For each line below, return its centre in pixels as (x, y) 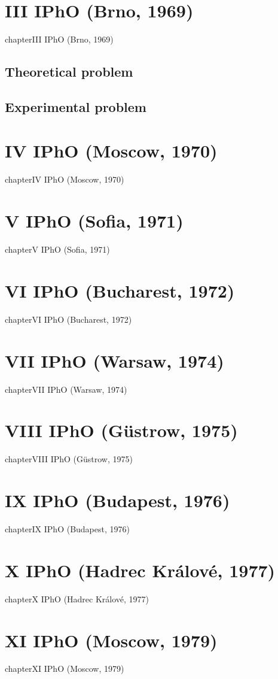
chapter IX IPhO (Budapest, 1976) (67, 529)
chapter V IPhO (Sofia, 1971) (57, 249)
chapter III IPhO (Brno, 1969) (59, 39)
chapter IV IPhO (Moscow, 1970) (65, 179)
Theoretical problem (69, 72)
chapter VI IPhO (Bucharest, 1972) (68, 319)
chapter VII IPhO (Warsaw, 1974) (66, 389)
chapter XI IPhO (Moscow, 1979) (65, 669)
